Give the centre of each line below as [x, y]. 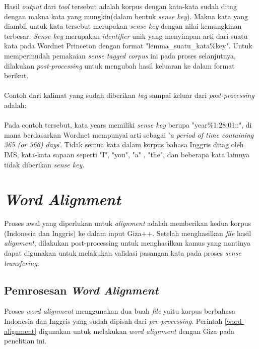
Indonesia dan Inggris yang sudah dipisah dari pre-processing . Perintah [113, 321]
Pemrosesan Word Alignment [81, 290]
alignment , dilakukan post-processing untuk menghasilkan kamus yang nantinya [127, 243]
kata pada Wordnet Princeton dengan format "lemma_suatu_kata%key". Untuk [128, 46]
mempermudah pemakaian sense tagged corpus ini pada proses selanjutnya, [120, 55]
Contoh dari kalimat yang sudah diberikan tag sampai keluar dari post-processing [129, 95]
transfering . [22, 263]
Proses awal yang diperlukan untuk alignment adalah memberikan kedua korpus [128, 223]
